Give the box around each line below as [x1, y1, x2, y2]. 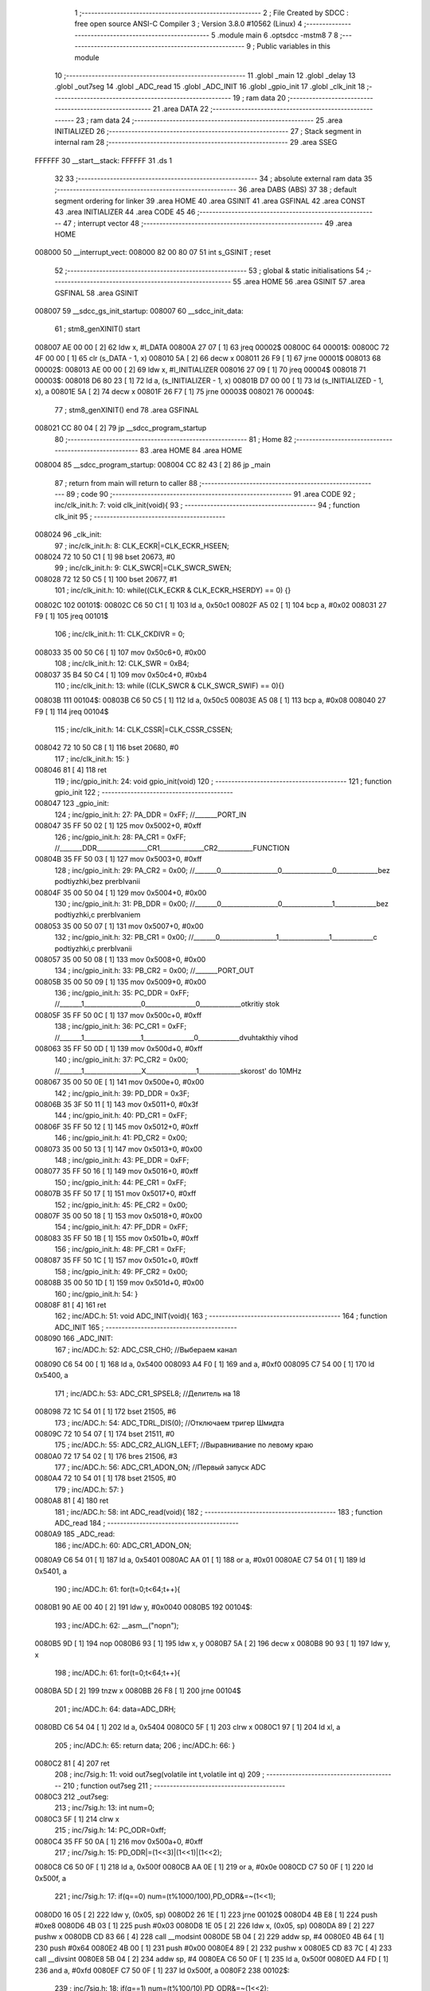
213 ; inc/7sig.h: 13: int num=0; [54, 1803, 155, 1813]
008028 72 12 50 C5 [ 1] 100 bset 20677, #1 [34, 574, 178, 584]
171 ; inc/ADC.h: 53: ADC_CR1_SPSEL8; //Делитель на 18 [54, 1388, 240, 1398]
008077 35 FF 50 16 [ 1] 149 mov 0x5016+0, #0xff [34, 1167, 199, 1176]
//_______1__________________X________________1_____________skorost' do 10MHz [54, 1066, 302, 1075]
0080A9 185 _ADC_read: [34, 1529, 115, 1539]
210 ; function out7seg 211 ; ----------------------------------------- [62, 1781, 286, 1790]
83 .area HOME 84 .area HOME [139, 445, 243, 455]
